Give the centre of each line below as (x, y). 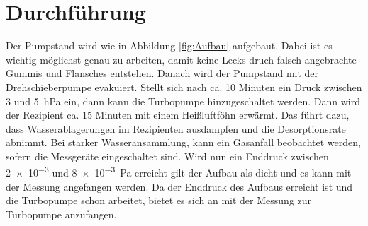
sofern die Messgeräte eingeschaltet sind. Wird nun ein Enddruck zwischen (167, 156)
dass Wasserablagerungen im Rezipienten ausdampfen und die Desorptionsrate (176, 128)
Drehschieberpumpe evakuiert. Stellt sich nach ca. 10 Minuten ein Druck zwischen (184, 87)
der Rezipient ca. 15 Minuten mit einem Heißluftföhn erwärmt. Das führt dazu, (178, 115)
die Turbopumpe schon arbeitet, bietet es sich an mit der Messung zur (159, 200)
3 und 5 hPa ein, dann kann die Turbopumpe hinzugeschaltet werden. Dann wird (183, 101)
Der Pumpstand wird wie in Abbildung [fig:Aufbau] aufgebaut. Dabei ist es (169, 46)
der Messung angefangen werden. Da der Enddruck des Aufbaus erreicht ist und (179, 186)
